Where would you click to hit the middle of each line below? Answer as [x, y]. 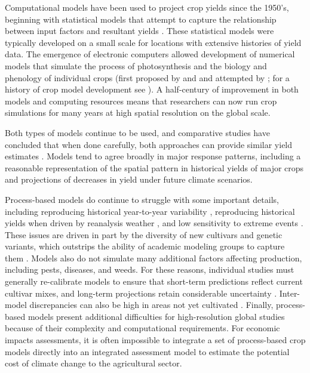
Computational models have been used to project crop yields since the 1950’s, [147, 7]
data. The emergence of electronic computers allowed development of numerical [150, 54]
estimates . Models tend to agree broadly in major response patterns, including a [153, 156]
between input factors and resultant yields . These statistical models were [139, 31]
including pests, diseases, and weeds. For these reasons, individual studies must [150, 269]
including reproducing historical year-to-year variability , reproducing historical [150, 211]
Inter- [290, 293]
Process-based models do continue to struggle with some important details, [142, 199]
